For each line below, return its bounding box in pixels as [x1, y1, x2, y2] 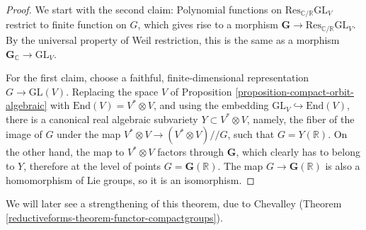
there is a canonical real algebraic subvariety [6, 111, 198, 126]
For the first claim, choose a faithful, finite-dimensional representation [6, 70, 309, 85]
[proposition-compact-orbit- [235, 84, 354, 98]
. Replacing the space [66, 84, 159, 98]
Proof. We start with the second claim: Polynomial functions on [6, 2, 282, 16]
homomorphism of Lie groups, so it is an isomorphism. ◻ [6, 172, 255, 187]
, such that [227, 127, 275, 142]
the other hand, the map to [6, 144, 125, 159]
